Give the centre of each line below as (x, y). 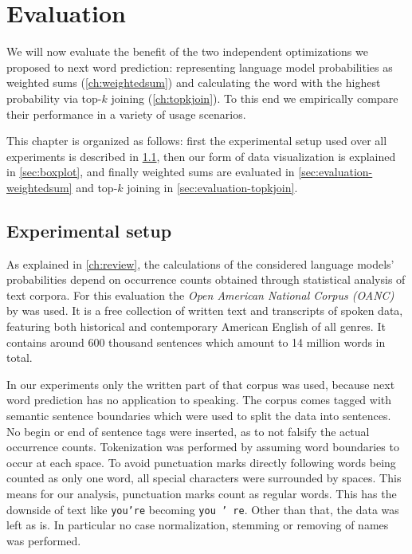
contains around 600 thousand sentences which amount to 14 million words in (196, 342)
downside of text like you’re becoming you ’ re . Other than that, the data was (203, 509)
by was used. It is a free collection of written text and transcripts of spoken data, (205, 310)
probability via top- (54, 98)
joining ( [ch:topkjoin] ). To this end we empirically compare (255, 98)
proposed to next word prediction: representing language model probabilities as (200, 67)
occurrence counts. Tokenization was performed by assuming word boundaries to (203, 447)
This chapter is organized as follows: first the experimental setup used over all (197, 141)
